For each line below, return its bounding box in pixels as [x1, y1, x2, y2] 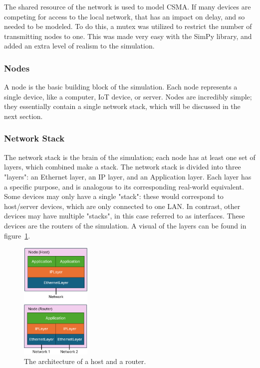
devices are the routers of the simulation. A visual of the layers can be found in [4, 220, 247, 230]
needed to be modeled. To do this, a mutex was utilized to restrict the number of [4, 21, 252, 31]
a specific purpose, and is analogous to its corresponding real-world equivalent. [4, 181, 244, 191]
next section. [4, 110, 43, 121]
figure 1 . [4, 230, 30, 240]
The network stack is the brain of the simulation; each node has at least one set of [4, 151, 256, 162]
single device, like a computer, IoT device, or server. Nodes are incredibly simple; [4, 91, 252, 101]
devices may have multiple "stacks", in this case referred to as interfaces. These [4, 210, 245, 221]
